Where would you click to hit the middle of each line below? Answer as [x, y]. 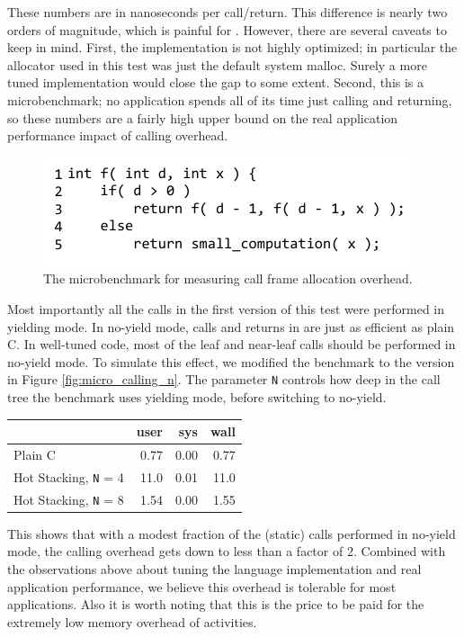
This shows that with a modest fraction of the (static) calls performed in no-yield [232, 533]
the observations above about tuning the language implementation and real [214, 569]
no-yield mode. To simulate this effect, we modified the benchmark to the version [231, 361]
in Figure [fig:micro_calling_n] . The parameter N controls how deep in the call [224, 379]
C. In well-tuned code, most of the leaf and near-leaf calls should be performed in [232, 344]
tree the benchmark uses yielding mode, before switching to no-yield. [197, 396]
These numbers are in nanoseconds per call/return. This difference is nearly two [228, 12]
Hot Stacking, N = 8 [69, 499]
